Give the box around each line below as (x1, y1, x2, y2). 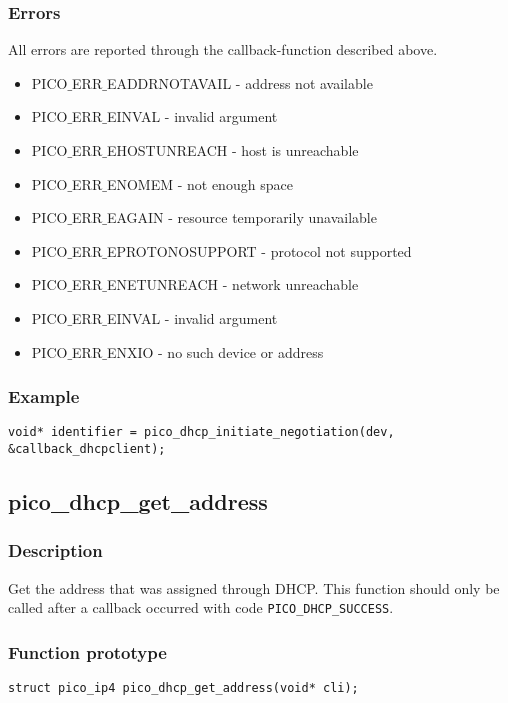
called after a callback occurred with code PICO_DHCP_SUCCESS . (8, 597, 394, 618)
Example (8, 384, 80, 409)
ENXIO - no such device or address (106, 341, 324, 362)
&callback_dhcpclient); (8, 442, 166, 457)
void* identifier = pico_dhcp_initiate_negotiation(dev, (8, 425, 395, 440)
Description (8, 538, 103, 563)
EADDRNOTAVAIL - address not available (106, 72, 373, 93)
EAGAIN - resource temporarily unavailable (106, 207, 377, 228)
